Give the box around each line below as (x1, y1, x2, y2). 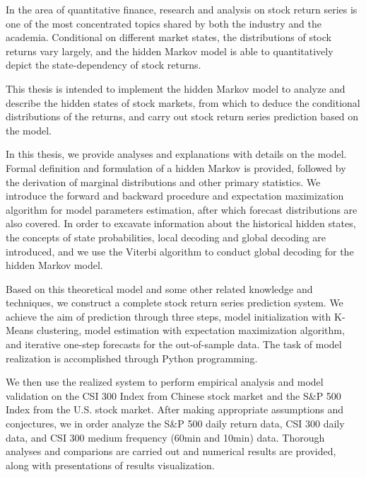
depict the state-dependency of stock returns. (6, 57, 201, 72)
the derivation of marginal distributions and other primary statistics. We (6, 174, 321, 189)
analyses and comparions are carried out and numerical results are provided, (6, 444, 336, 459)
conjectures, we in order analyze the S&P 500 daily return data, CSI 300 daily (6, 416, 345, 431)
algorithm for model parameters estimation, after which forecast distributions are (6, 202, 358, 217)
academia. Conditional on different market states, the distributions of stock (6, 30, 331, 45)
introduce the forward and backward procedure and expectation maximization (6, 188, 344, 203)
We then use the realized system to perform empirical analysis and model (6, 374, 324, 389)
